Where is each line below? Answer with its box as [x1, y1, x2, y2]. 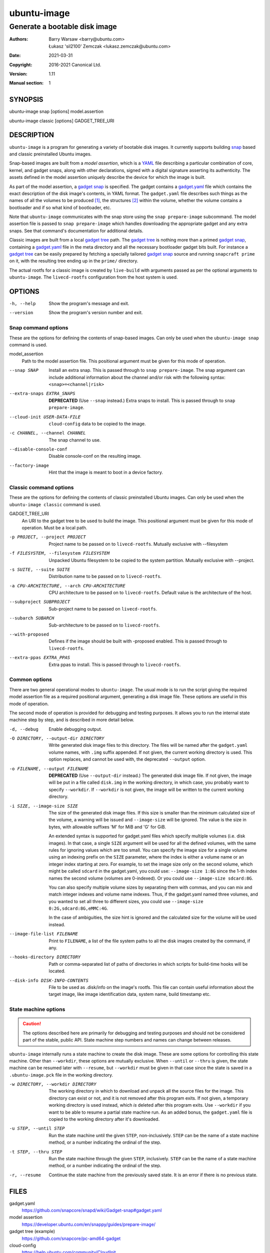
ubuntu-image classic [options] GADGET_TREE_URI [9, 118, 114, 124]
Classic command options [9, 484, 74, 491]
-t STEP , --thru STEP [9, 1149, 62, 1155]
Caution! [22, 1020, 41, 1027]
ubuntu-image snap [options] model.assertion [9, 108, 104, 115]
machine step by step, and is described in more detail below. [9, 717, 134, 723]
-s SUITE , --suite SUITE [9, 566, 70, 572]
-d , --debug [9, 726, 38, 732]
